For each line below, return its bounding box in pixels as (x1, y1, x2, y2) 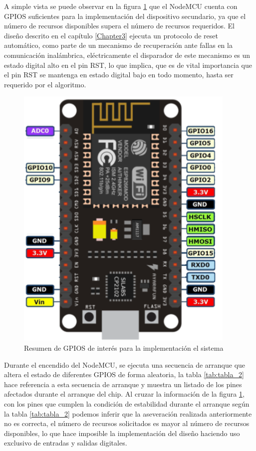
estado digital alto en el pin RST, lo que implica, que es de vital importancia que (4, 59, 252, 70)
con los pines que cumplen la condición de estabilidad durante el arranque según (4, 398, 250, 409)
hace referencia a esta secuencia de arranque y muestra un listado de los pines (4, 379, 242, 389)
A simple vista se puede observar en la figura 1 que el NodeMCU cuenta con (4, 1, 238, 11)
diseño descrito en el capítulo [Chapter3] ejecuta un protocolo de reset (4, 30, 218, 40)
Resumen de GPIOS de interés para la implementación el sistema (24, 342, 224, 353)
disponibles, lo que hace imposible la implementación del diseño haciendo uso (4, 428, 240, 438)
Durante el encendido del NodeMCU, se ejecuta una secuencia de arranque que (4, 359, 246, 370)
